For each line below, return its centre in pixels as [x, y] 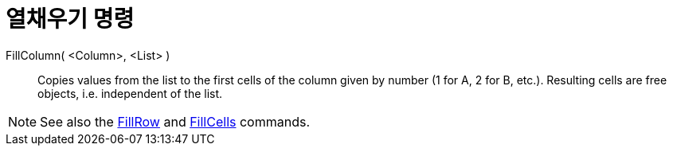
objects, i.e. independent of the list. [130, 93]
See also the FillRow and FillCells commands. [175, 121]
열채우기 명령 [70, 19]
